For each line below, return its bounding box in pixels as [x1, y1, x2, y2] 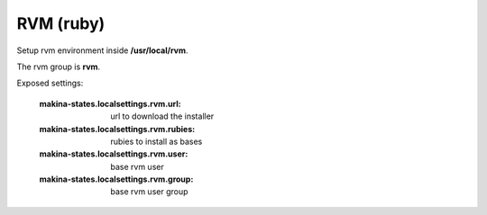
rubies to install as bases [110, 136, 203, 147]
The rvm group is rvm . [16, 61, 101, 72]
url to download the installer [110, 111, 215, 121]
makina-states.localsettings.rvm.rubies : [39, 123, 196, 134]
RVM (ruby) [16, 13, 106, 33]
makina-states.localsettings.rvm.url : [39, 98, 181, 109]
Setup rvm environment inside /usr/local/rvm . [16, 45, 188, 56]
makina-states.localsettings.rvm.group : [39, 174, 194, 184]
